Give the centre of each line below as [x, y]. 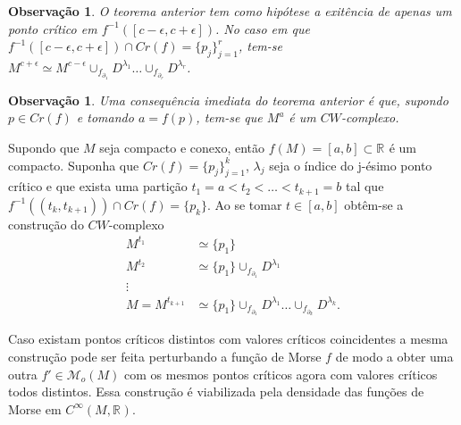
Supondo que [44, 147]
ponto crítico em [53, 28]
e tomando [105, 117]
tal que [365, 186]
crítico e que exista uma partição [98, 186]
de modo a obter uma [394, 357]
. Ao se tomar [245, 204]
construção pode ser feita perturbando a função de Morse [165, 357]
